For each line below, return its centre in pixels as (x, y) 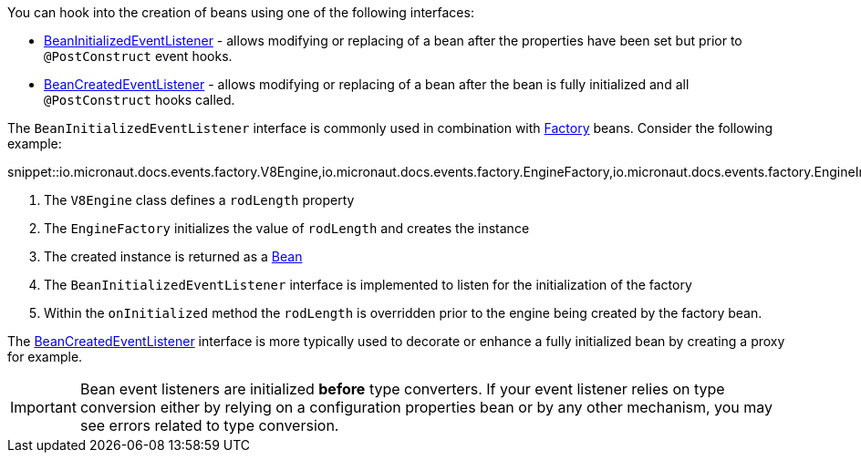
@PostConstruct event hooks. (138, 56)
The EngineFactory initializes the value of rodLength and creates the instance (287, 228)
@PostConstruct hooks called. (140, 100)
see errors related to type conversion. (209, 425)
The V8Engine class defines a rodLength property (199, 200)
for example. (45, 357)
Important (43, 407)
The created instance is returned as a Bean (173, 256)
